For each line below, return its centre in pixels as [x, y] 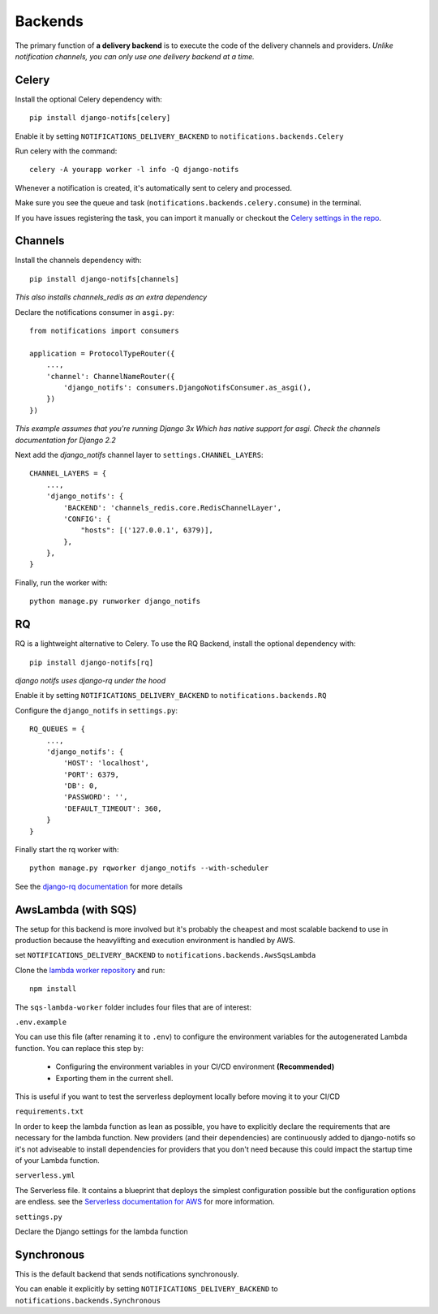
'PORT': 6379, [92, 774]
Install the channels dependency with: [78, 261]
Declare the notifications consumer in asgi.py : [94, 312]
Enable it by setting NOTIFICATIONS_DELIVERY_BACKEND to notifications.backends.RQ [171, 696]
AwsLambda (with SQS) [76, 909]
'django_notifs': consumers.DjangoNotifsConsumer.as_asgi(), [188, 388]
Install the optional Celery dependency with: [88, 99]
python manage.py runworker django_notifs [115, 601]
